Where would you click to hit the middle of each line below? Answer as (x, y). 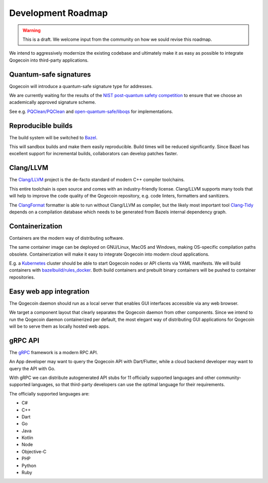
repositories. (22, 277)
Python (29, 466)
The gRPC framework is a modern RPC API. (54, 352)
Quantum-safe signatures (50, 74)
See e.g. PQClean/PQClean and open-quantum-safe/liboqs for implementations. (91, 111)
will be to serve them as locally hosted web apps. (60, 326)
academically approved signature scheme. (53, 102)
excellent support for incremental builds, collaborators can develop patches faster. (94, 154)
